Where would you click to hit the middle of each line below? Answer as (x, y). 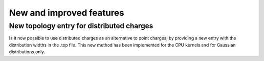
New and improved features (66, 13)
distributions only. (27, 52)
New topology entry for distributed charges (81, 26)
